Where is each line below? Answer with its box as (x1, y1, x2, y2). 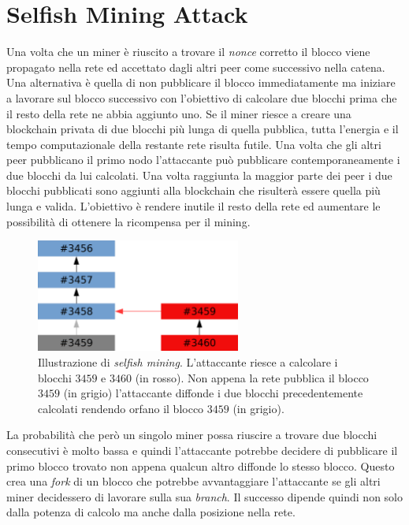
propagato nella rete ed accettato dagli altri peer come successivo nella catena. (6, 58, 385, 75)
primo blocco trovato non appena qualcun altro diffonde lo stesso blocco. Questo (6, 457, 395, 474)
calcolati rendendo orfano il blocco (38, 400, 204, 416)
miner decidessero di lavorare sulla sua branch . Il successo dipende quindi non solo (6, 488, 403, 505)
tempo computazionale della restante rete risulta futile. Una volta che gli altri (6, 136, 381, 152)
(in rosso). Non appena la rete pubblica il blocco (135, 369, 369, 385)
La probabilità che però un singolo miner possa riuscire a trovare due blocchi (6, 426, 377, 443)
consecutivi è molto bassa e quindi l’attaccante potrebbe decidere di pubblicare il (6, 441, 398, 458)
